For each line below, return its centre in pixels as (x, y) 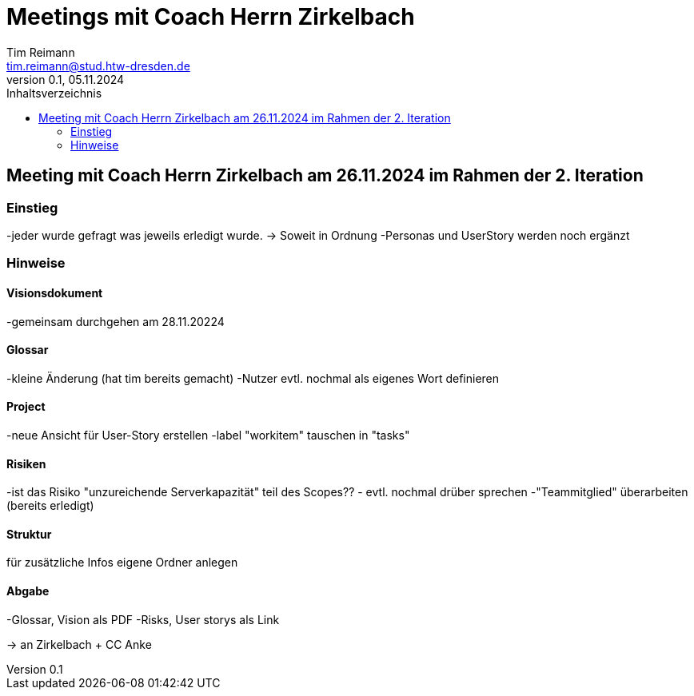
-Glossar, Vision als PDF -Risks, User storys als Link (143, 619)
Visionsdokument (55, 292)
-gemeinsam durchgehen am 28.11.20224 (116, 321)
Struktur (29, 534)
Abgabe (28, 591)
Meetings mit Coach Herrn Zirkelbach (211, 17)
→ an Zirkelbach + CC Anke (79, 644)
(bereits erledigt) (50, 506)
